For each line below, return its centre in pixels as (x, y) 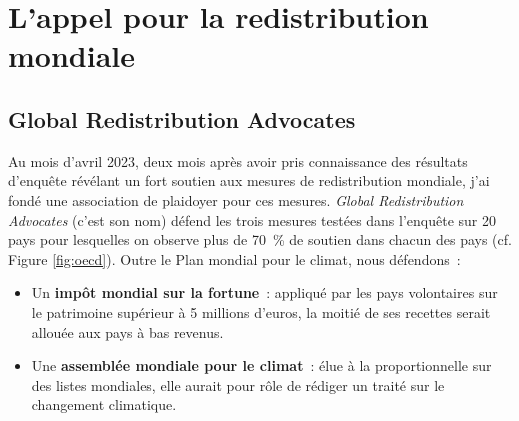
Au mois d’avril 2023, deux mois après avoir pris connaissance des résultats (238, 160)
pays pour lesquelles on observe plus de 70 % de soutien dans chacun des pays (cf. (260, 239)
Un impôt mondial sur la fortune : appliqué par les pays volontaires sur (264, 292)
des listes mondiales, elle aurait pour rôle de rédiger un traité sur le (238, 384)
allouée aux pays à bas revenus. (127, 331)
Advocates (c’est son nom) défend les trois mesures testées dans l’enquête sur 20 (252, 219)
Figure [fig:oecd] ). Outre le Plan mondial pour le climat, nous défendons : (234, 258)
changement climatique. (104, 404)
